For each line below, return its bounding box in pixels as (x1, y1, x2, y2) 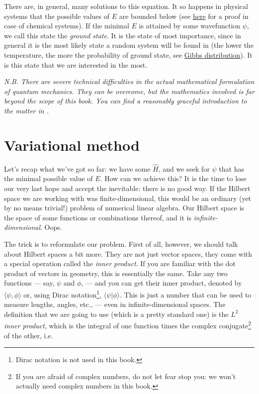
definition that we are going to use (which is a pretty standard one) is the (4, 308, 229, 319)
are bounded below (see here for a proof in (119, 10, 249, 21)
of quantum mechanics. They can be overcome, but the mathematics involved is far (4, 86, 255, 96)
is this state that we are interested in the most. (4, 59, 148, 70)
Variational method (4, 134, 140, 155)
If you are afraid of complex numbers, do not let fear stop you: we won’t (15, 371, 236, 381)
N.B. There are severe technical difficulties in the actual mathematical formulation (4, 76, 255, 87)
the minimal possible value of (4, 173, 93, 184)
